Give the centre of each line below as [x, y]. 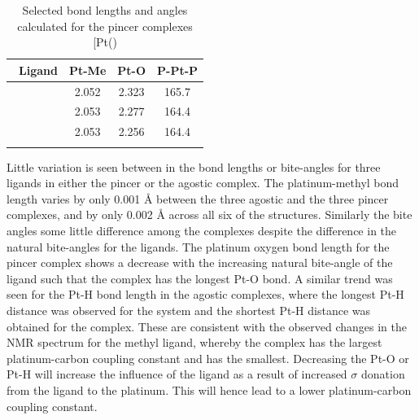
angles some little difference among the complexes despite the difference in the [202, 231]
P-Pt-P [178, 70]
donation [383, 374]
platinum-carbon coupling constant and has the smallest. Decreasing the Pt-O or [208, 358]
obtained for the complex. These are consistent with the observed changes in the [207, 326]
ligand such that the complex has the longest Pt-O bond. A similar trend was [200, 278]
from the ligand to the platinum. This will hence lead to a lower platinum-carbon [209, 389]
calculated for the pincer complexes [105, 26]
